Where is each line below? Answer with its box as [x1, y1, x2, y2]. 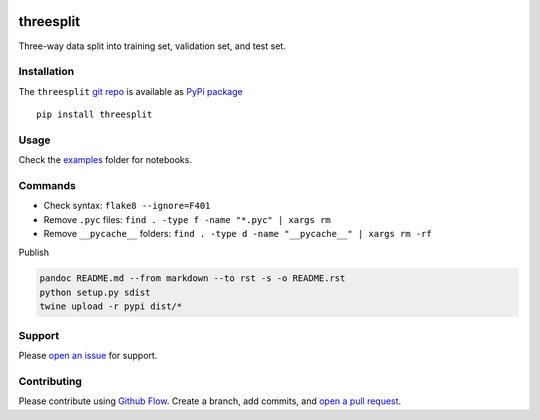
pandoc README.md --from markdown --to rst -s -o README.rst [39, 273, 346, 284]
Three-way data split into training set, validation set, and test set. [18, 40, 287, 52]
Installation [18, 65, 75, 79]
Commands [18, 178, 77, 192]
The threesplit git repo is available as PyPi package [18, 85, 244, 97]
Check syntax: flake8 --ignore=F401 [43, 200, 211, 212]
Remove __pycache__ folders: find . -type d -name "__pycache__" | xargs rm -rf [43, 228, 432, 240]
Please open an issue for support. [18, 350, 158, 361]
